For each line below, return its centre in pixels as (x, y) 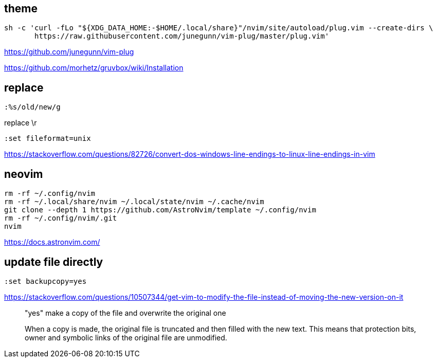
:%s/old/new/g (32, 107)
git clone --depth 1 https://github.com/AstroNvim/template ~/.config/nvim (160, 210)
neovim (24, 174)
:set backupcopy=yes (45, 281)
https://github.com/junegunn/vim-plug (69, 52)
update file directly (54, 262)
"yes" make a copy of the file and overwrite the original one (125, 313)
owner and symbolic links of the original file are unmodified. (126, 337)
